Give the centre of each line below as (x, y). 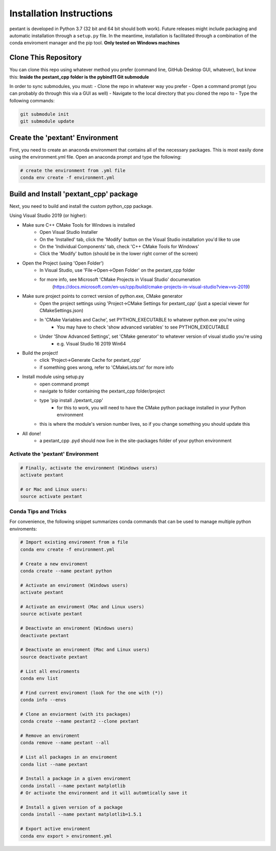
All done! (31, 433)
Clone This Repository (45, 58)
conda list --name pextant (54, 764)
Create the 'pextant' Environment (64, 137)
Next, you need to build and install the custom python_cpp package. (81, 206)
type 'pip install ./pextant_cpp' (71, 400)
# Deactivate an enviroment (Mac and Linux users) (85, 650)
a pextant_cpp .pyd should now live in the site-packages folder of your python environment (136, 441)
